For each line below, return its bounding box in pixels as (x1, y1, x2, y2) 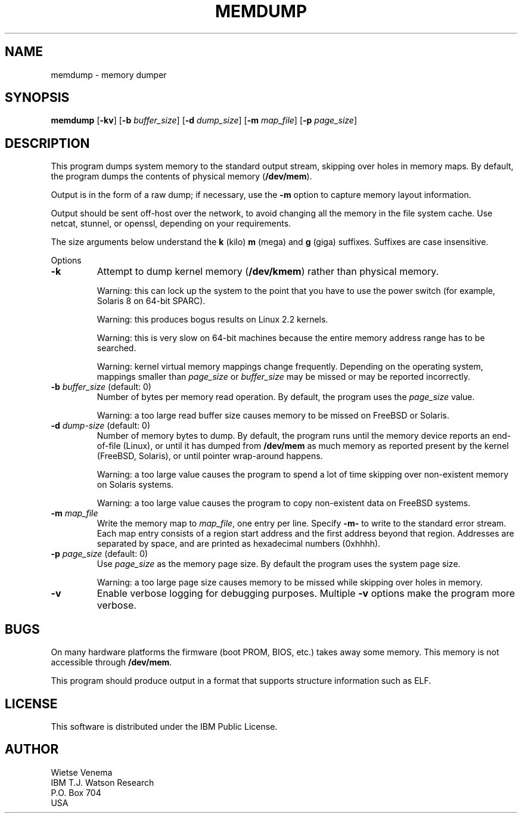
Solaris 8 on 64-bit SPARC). (97, 296, 206, 306)
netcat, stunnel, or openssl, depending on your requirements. (51, 218, 291, 229)
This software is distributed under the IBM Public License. (51, 721, 278, 732)
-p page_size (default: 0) (51, 549, 148, 559)
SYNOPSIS (5, 90, 70, 106)
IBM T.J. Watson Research (51, 777, 154, 788)
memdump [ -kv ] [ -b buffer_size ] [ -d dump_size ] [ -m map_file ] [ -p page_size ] (51, 115, 357, 126)
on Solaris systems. (97, 479, 174, 490)
